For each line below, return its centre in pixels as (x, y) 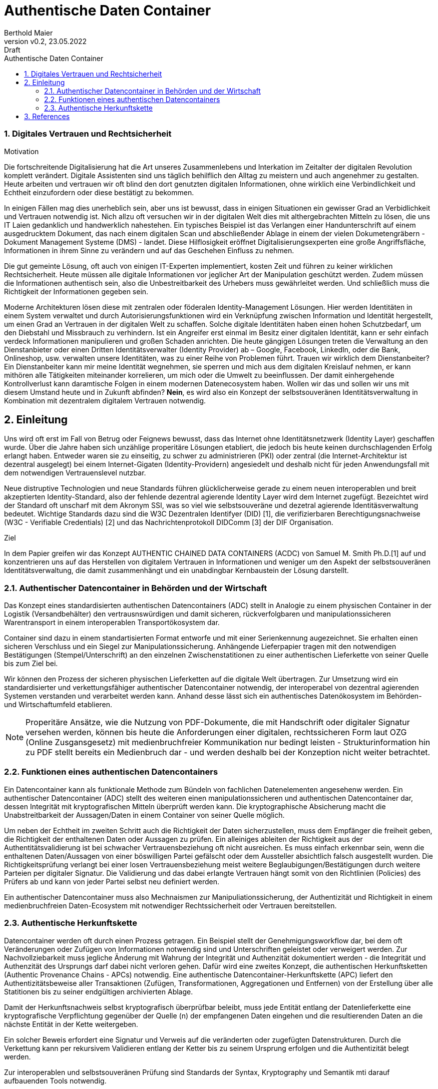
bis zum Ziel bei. (31, 664)
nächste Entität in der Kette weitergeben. (71, 1024)
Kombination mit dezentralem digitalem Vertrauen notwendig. (105, 400)
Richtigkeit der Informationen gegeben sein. (76, 291)
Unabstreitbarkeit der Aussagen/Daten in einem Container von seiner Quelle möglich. (144, 815)
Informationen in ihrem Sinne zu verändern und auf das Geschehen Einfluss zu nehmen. (149, 250)
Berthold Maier (29, 33)
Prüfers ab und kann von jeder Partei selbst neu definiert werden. (112, 881)
